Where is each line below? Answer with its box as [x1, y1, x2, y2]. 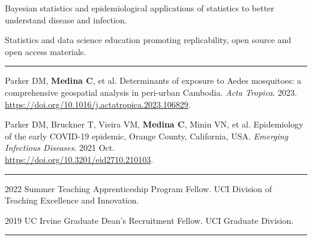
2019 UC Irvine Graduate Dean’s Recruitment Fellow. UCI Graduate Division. [5, 214, 294, 226]
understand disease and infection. [5, 13, 127, 26]
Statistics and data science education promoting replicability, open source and [5, 34, 292, 46]
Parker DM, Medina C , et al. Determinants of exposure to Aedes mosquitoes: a [5, 74, 302, 87]
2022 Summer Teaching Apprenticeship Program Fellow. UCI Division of [5, 182, 272, 195]
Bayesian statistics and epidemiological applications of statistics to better [5, 2, 274, 14]
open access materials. [5, 45, 86, 57]
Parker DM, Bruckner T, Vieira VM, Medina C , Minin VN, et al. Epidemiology [5, 118, 304, 130]
